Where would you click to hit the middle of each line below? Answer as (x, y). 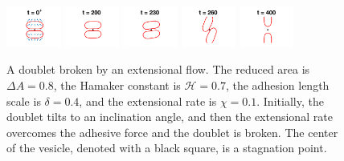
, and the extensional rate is (148, 101)
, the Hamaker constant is (117, 85)
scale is (24, 101)
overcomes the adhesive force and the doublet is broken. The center (172, 132)
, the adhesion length (277, 85)
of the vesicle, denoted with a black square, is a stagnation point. (167, 148)
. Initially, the (290, 101)
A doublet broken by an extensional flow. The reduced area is (158, 69)
